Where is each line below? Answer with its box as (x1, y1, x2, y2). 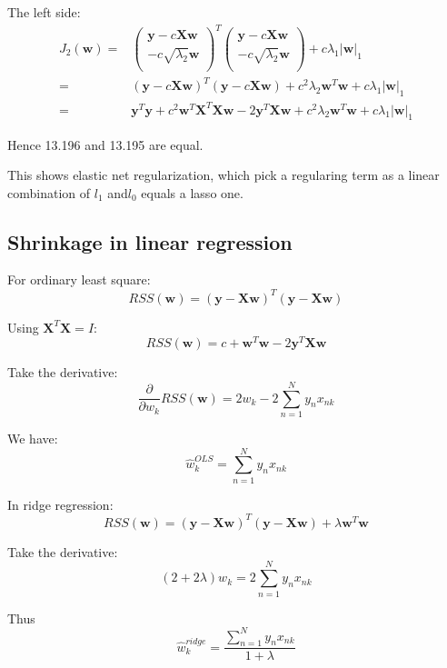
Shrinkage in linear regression (7, 227, 293, 255)
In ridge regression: (7, 494, 114, 513)
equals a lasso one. (141, 183, 243, 202)
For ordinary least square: (7, 270, 151, 289)
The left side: (7, 3, 81, 21)
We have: (7, 428, 58, 447)
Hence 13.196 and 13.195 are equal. (7, 135, 204, 154)
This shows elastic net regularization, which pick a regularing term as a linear (7, 165, 440, 184)
